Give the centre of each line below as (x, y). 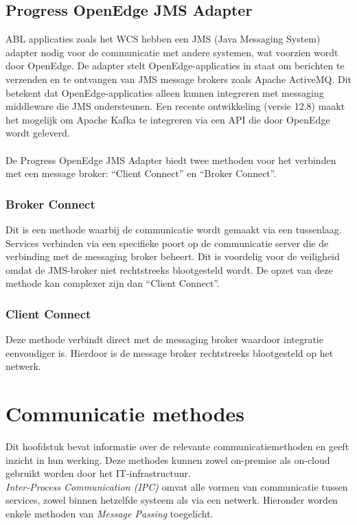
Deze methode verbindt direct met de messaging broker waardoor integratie (164, 339)
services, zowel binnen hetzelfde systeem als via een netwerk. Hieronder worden (172, 500)
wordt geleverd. (38, 133)
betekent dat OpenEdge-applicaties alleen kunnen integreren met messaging (165, 92)
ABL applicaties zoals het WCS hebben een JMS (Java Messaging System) (163, 39)
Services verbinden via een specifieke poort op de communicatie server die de (167, 243)
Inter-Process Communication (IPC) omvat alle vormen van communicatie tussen (177, 486)
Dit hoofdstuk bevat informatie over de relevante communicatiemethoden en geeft (177, 446)
